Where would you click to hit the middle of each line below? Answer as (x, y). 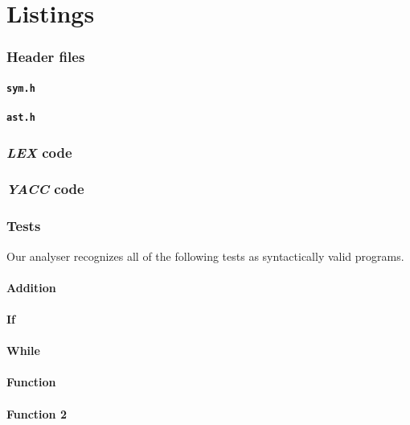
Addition (31, 287)
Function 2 (37, 413)
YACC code (45, 189)
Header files (46, 57)
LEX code (39, 152)
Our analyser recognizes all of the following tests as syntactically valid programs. (205, 256)
